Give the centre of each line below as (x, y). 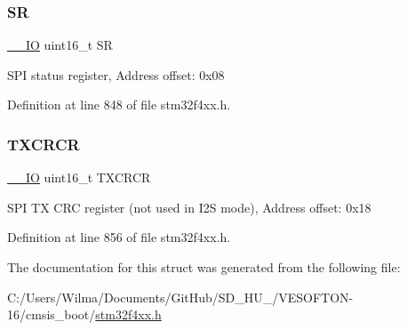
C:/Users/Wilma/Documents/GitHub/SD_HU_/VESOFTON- (180, 297)
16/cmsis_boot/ (52, 314)
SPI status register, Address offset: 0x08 (116, 74)
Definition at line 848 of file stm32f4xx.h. (119, 105)
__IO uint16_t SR (60, 45)
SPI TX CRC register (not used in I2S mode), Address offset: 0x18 (189, 207)
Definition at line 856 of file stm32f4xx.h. (119, 237)
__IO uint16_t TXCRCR (79, 177)
